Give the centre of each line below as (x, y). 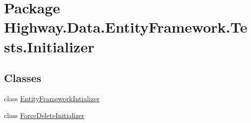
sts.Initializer (49, 46)
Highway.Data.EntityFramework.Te (126, 27)
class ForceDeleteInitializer (44, 115)
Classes (23, 78)
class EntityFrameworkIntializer (52, 98)
